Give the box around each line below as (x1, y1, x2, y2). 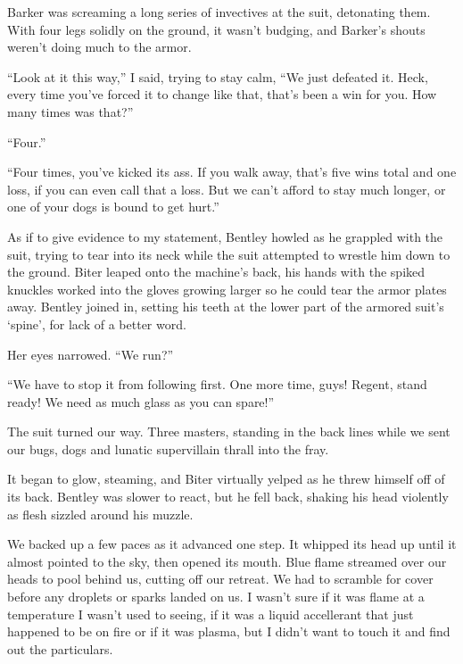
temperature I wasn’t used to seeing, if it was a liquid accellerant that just (7, 604, 414, 623)
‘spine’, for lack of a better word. (7, 314, 186, 333)
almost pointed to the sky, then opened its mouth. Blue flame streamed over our (7, 552, 447, 570)
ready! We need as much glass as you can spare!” (7, 392, 275, 411)
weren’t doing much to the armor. (7, 37, 192, 56)
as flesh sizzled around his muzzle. (7, 504, 194, 523)
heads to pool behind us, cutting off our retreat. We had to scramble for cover (7, 569, 434, 588)
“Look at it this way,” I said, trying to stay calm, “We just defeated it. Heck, (7, 67, 428, 86)
